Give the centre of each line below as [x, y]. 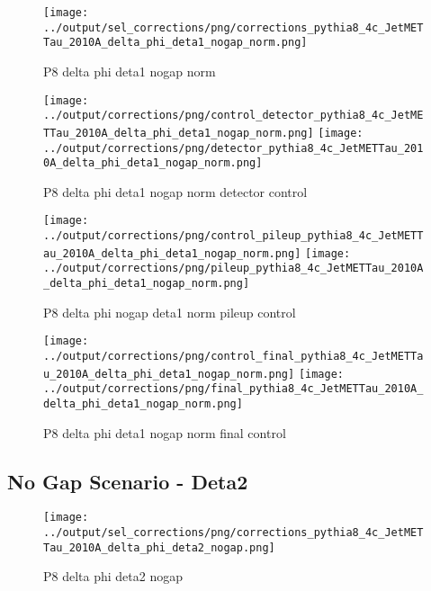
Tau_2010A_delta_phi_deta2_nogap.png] [159, 547]
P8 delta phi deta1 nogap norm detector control [175, 191]
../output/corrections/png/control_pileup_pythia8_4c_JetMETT [233, 236]
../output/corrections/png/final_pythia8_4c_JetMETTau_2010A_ [233, 389]
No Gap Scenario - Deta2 [128, 481]
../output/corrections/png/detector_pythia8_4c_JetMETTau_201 [233, 148]
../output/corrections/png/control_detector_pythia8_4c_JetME [233, 116]
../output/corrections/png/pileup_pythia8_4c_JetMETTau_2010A [233, 269]
